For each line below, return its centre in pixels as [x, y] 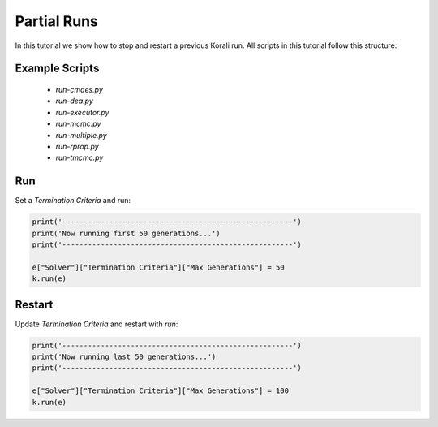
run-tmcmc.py [79, 157]
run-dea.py [74, 101]
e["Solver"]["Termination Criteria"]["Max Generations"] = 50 [158, 267]
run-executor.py [82, 112]
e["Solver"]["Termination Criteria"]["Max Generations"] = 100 [161, 391]
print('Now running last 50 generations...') [124, 357]
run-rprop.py [77, 146]
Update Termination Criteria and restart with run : [97, 324]
